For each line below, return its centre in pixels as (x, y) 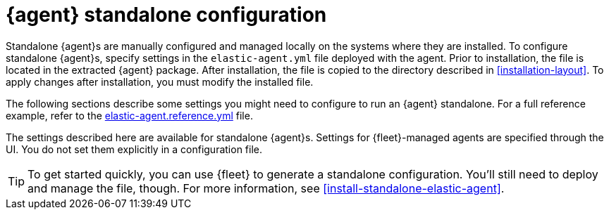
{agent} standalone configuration (166, 15)
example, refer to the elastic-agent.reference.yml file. (129, 115)
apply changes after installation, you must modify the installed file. (160, 82)
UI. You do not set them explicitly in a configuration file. (134, 149)
